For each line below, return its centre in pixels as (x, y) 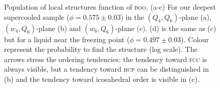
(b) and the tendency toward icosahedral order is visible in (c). (102, 79)
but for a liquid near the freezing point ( (67, 39)
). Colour (195, 39)
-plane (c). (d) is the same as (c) (166, 28)
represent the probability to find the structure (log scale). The (101, 49)
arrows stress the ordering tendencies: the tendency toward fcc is (106, 59)
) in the (132, 17)
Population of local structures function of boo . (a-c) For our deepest (110, 7)
